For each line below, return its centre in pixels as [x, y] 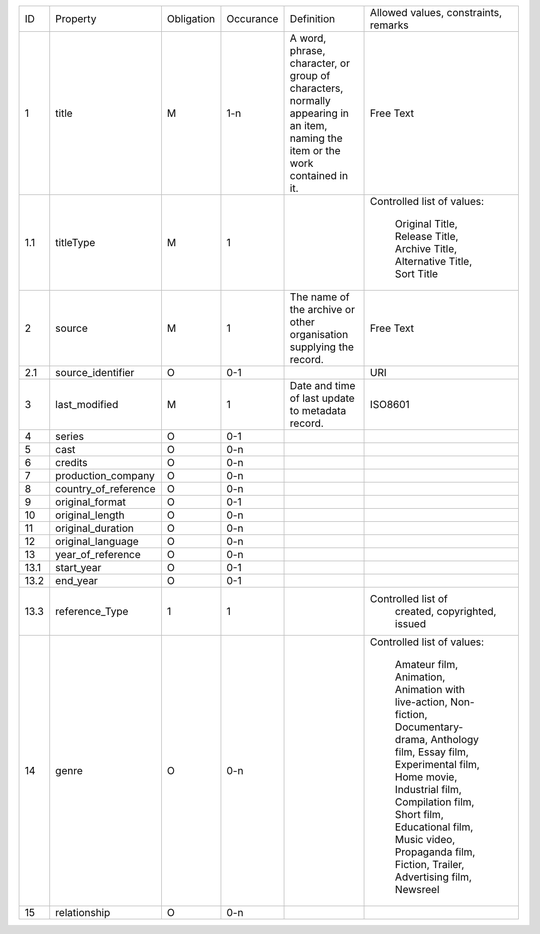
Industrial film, [428, 789]
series [70, 436]
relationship [83, 912]
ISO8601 [390, 404]
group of [310, 75]
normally [310, 100]
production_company [105, 475]
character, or [319, 63]
